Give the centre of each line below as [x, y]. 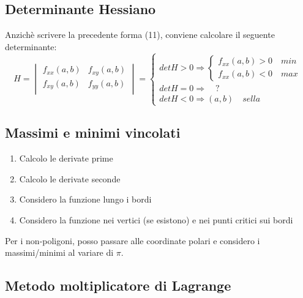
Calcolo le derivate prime [66, 158]
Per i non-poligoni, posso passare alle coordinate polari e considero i [133, 240]
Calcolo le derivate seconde [70, 178]
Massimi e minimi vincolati [93, 132]
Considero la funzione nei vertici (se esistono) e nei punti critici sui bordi [156, 219]
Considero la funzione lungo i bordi [85, 199]
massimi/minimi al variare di [59, 252]
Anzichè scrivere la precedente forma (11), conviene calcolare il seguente [140, 35]
